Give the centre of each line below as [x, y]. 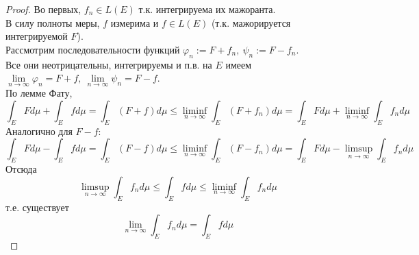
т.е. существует [37, 207]
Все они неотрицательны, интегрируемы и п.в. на [109, 64]
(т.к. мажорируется [251, 22]
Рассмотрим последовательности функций [93, 49]
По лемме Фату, [39, 93]
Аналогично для [39, 131]
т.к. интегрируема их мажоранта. [207, 9]
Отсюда [21, 169]
